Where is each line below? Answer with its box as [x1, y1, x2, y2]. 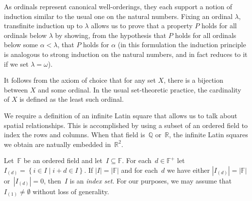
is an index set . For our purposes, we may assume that [69, 175, 232, 185]
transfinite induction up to [4, 20, 83, 31]
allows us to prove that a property [91, 20, 193, 31]
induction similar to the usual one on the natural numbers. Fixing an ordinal [4, 11, 233, 21]
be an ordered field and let [23, 155, 102, 165]
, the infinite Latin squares [169, 129, 248, 140]
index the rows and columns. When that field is [4, 129, 145, 140]
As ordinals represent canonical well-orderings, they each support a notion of [4, 1, 233, 11]
